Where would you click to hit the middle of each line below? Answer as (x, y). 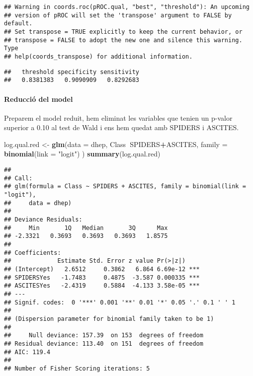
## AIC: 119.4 (27, 352)
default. (18, 24)
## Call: (18, 178)
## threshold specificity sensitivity (72, 72)
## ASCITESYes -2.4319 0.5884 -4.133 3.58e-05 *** (102, 286)
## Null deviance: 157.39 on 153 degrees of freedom (104, 336)
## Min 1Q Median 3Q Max (86, 228)
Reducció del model (39, 99)
